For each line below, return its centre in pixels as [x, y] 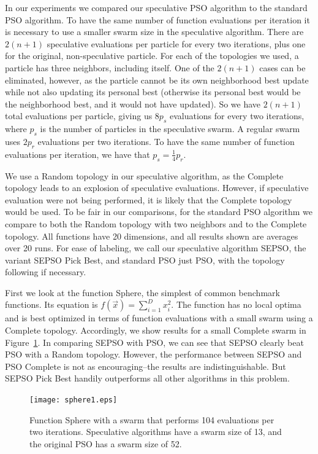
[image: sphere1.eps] [74, 400]
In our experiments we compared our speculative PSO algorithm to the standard [156, 7]
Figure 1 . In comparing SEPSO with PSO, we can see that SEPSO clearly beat [154, 342]
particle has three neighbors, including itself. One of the [110, 67]
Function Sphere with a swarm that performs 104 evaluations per [152, 419]
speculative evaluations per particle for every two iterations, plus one [176, 43]
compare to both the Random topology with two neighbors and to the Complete [156, 223]
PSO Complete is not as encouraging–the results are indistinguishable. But [146, 366]
